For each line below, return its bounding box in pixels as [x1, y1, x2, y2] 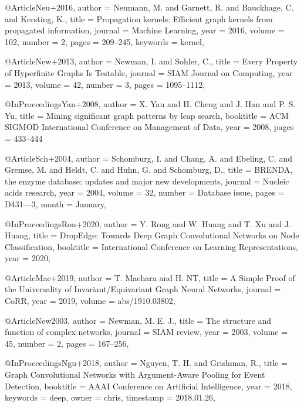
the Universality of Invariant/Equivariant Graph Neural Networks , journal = [5, 283, 281, 295]
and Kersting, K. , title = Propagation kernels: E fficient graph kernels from [5, 12, 273, 25]
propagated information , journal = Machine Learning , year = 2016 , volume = [5, 24, 285, 36]
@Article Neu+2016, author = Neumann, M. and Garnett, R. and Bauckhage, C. [5, 1, 294, 13]
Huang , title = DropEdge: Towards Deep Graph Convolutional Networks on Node [5, 229, 299, 241]
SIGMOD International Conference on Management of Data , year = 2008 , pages [5, 121, 294, 133]
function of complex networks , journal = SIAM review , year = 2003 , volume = [5, 326, 288, 338]
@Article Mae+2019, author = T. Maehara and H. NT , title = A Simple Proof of [5, 271, 295, 283]
